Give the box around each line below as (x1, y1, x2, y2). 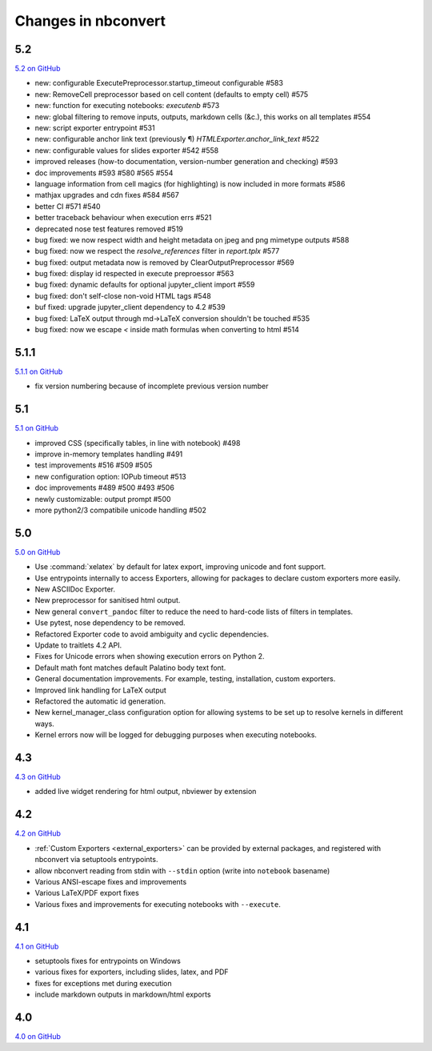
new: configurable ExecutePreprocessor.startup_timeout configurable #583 (34, 78, 284, 88)
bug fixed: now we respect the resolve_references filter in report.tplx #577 (34, 247, 280, 256)
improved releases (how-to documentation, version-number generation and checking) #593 (34, 157, 338, 166)
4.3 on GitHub (14, 772, 62, 782)
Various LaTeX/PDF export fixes (34, 889, 139, 898)
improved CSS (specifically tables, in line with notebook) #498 (34, 438, 241, 447)
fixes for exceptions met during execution (34, 978, 172, 988)
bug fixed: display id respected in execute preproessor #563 (34, 269, 234, 279)
